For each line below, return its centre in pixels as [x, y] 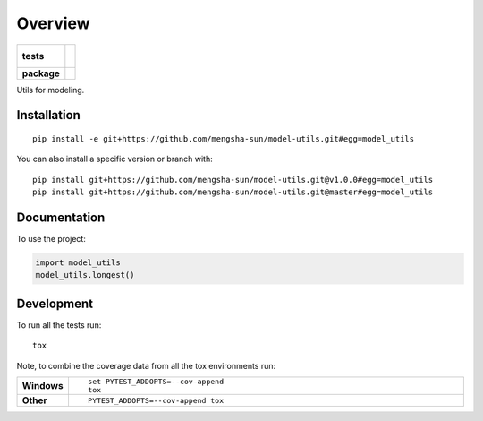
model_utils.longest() [85, 275]
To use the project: [51, 239]
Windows [42, 386]
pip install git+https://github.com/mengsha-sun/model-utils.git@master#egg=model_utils [233, 192]
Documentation [61, 217]
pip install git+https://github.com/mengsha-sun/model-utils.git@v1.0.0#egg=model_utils [233, 180]
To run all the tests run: [59, 325]
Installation [48, 115]
